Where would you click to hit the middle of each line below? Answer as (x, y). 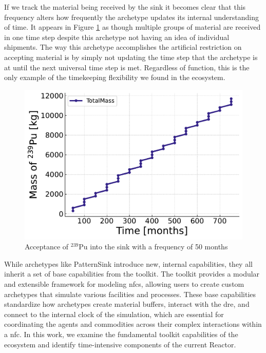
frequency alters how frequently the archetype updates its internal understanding (132, 17)
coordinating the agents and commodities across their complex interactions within (133, 324)
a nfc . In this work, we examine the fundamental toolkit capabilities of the (121, 334)
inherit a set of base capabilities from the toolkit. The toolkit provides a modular (132, 274)
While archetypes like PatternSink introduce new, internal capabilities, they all (128, 263)
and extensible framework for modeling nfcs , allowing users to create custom (124, 284)
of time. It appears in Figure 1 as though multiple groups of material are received (132, 27)
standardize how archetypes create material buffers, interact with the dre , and (127, 304)
